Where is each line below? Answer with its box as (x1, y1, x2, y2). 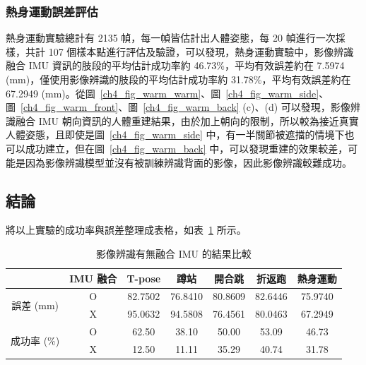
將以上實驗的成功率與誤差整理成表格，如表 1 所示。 (6, 222, 247, 237)
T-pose (126, 270, 161, 285)
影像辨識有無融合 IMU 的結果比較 (96, 246, 252, 261)
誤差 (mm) (11, 297, 59, 312)
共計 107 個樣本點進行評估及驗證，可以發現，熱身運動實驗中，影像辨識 (25, 44, 354, 59)
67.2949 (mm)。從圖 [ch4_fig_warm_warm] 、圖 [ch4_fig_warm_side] (6, 85, 319, 100)
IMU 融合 (69, 270, 117, 285)
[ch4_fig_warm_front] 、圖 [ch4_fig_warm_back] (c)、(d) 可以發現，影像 (20, 100, 350, 114)
